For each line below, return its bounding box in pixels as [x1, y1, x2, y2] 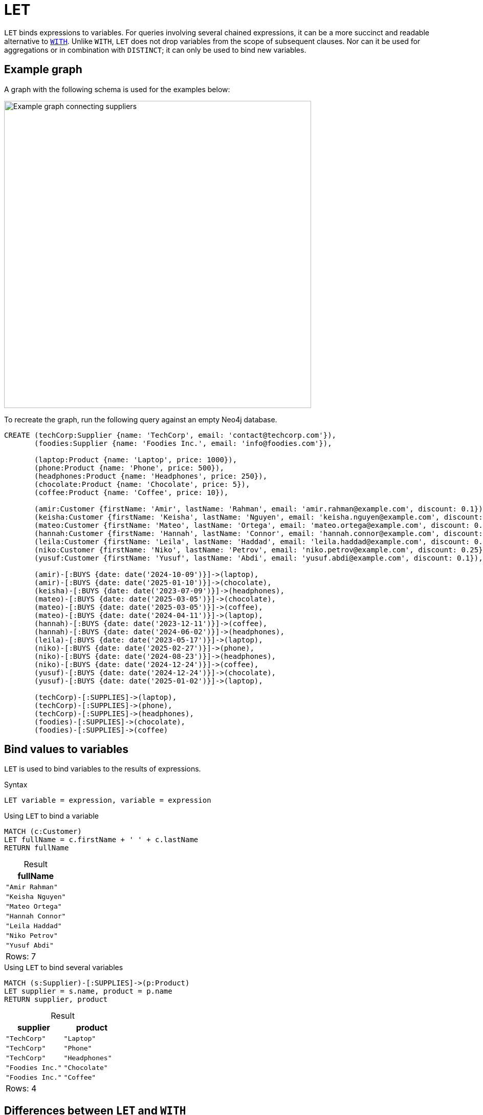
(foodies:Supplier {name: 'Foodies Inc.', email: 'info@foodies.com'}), [34, 439, 332, 447]
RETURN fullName [4, 844, 69, 852]
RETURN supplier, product [4, 995, 108, 1004]
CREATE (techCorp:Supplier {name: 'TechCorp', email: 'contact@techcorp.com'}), [4, 431, 337, 439]
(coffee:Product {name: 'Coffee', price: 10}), [34, 488, 229, 497]
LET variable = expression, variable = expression [4, 796, 211, 805]
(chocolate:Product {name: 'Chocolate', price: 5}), [34, 480, 250, 488]
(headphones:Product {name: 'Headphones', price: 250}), [34, 471, 268, 480]
